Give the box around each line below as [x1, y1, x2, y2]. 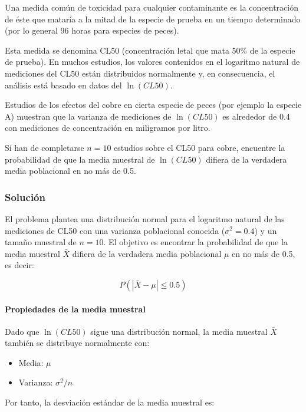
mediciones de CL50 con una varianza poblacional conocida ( [5, 224, 225, 236]
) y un [254, 224, 277, 236]
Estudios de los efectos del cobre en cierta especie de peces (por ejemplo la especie [5, 98, 302, 111]
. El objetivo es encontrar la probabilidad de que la [103, 236, 288, 248]
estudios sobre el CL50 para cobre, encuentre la [114, 141, 285, 153]
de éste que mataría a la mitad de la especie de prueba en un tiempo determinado [5, 12, 301, 25]
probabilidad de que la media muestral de [5, 153, 155, 165]
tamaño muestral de [5, 236, 77, 248]
